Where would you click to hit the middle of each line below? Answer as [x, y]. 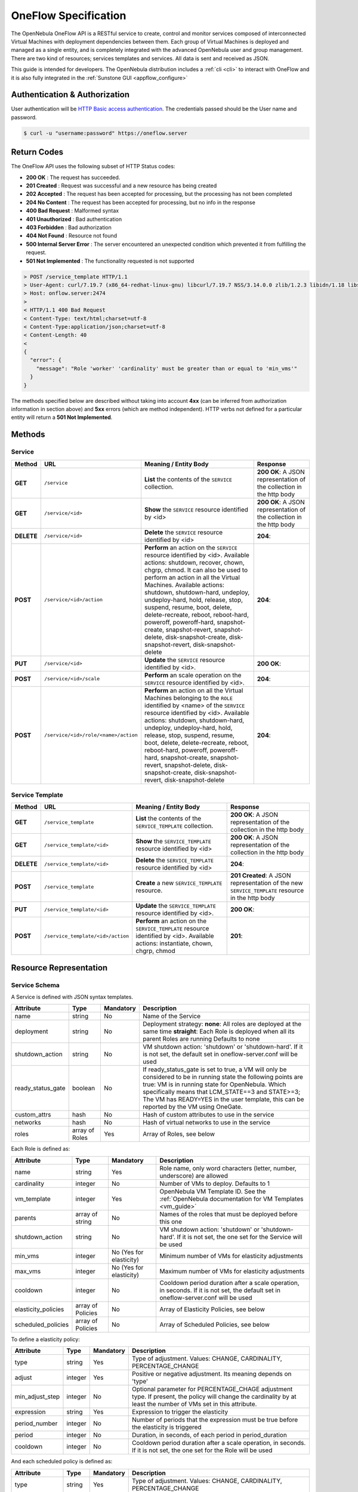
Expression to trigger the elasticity [180, 1412]
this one [171, 1222]
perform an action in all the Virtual [192, 577]
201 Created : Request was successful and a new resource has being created [121, 186]
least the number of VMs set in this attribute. [194, 1404]
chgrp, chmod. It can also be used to [196, 570]
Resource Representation [59, 968]
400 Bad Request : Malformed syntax [72, 211]
